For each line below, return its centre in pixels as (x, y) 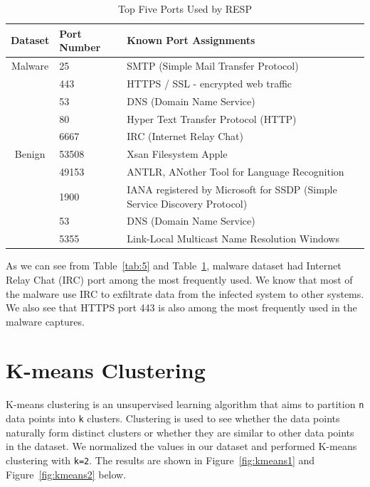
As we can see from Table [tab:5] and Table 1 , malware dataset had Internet (174, 266)
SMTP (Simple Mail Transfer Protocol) (213, 66)
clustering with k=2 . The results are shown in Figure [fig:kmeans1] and (160, 460)
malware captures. (45, 321)
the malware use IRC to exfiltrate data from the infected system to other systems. (185, 293)
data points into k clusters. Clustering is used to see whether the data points (173, 418)
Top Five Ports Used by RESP (185, 9)
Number (80, 47)
